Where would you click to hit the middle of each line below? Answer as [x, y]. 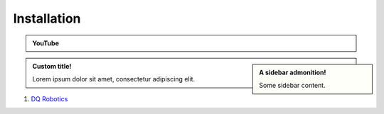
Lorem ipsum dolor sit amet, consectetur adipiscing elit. [114, 79]
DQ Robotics [49, 98]
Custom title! [52, 66]
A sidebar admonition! [293, 72]
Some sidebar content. [293, 86]
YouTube [46, 43]
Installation [47, 18]
